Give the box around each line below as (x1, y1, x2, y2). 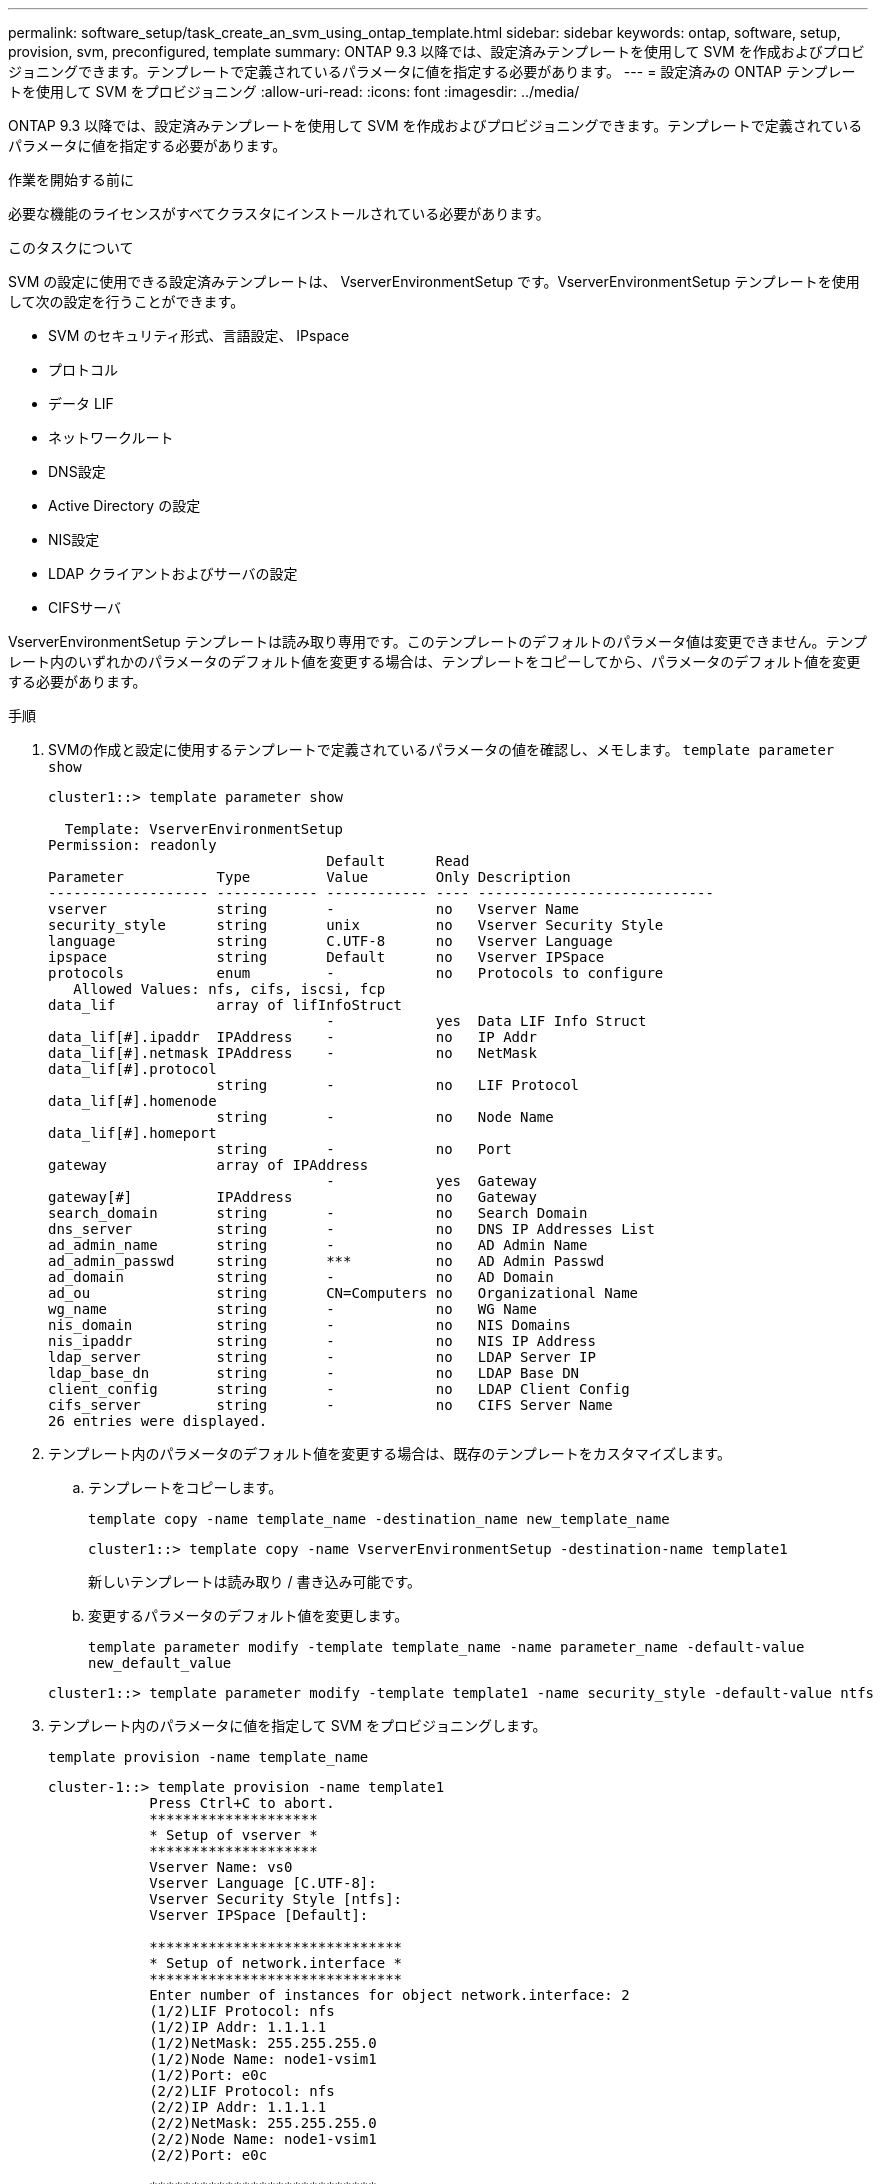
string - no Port (216, 1141, 512, 1157)
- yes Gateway (326, 1173, 537, 1189)
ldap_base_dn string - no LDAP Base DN (48, 1365, 580, 1381)
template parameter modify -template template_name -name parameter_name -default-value (88, 1639, 805, 1655)
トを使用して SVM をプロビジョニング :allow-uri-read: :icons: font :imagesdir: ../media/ (8, 83, 580, 100)
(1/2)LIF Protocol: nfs (149, 2003, 335, 2019)
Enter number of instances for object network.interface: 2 (149, 1987, 630, 2003)
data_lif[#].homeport (48, 1125, 217, 1141)
